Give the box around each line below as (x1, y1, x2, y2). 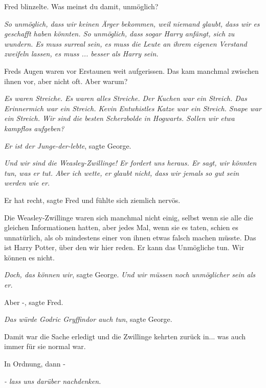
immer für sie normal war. (4, 341, 86, 352)
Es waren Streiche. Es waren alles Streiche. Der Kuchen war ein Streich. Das (4, 93, 247, 104)
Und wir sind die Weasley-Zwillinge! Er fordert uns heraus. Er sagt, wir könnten (4, 157, 257, 168)
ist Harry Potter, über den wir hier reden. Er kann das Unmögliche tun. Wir (4, 242, 245, 253)
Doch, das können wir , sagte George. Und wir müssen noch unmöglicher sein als (4, 269, 255, 280)
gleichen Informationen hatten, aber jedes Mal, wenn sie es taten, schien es (4, 222, 238, 233)
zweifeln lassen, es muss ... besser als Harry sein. (4, 48, 159, 59)
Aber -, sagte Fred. (4, 296, 63, 307)
